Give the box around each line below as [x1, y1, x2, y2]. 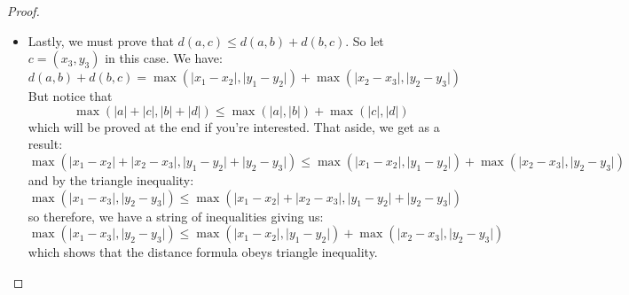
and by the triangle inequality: [28, 170, 194, 189]
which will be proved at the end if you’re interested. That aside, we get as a [28, 117, 440, 136]
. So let [345, 31, 384, 50]
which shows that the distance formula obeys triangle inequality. [28, 243, 378, 261]
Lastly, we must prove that [28, 31, 174, 50]
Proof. [7, 2, 40, 19]
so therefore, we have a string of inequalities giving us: [28, 206, 324, 225]
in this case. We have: [105, 49, 223, 67]
